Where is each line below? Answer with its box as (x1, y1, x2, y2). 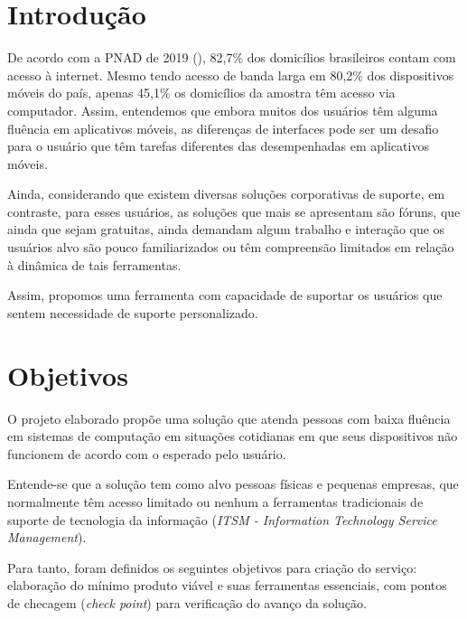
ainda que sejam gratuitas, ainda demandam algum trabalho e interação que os (7, 220, 445, 239)
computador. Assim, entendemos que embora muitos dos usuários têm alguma (7, 100, 438, 119)
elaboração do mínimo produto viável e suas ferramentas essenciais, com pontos (7, 576, 447, 595)
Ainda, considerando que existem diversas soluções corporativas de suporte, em (7, 184, 445, 203)
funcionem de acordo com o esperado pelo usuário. (7, 444, 286, 463)
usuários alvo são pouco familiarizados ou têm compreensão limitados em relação (7, 238, 454, 257)
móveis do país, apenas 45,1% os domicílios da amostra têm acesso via (7, 83, 396, 102)
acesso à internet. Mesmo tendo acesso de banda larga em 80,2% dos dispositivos (7, 65, 454, 84)
